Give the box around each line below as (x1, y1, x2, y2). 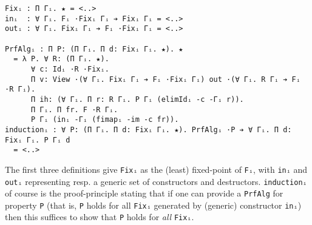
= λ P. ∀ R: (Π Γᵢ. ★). (13, 55, 109, 64)
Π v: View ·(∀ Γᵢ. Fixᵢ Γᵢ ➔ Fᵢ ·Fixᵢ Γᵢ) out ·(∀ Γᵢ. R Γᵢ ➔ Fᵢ (30, 75, 300, 84)
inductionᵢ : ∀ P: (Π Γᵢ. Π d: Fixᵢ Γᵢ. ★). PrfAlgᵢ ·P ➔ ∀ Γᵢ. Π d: (5, 125, 292, 134)
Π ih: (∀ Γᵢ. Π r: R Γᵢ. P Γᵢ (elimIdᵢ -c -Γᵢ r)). (30, 95, 244, 104)
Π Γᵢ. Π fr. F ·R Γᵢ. (30, 105, 118, 114)
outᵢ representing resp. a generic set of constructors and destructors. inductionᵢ (5, 175, 307, 187)
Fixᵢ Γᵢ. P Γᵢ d (5, 135, 70, 144)
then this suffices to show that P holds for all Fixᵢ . (5, 210, 194, 223)
